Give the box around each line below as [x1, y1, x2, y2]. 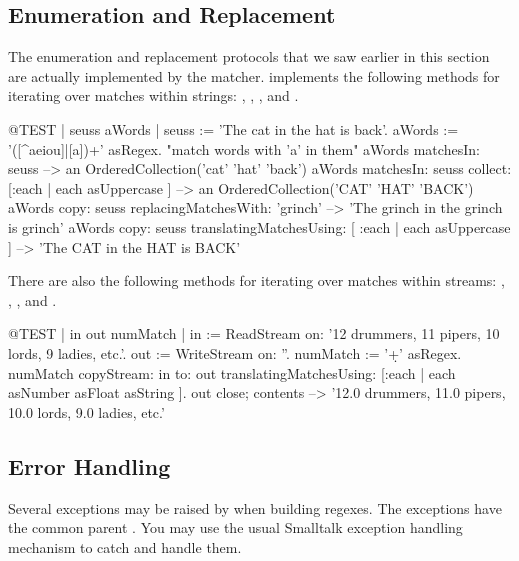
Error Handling [8, 450, 171, 481]
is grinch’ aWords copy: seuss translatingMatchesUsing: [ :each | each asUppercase [8, 216, 511, 237]
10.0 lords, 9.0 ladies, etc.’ [8, 401, 165, 422]
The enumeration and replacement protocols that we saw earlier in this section [8, 46, 490, 67]
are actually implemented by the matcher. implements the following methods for [8, 65, 500, 86]
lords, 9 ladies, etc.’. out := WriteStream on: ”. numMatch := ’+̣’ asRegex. [8, 342, 462, 363]
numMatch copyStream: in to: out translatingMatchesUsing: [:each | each [8, 362, 456, 383]
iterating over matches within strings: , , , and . [8, 85, 299, 106]
